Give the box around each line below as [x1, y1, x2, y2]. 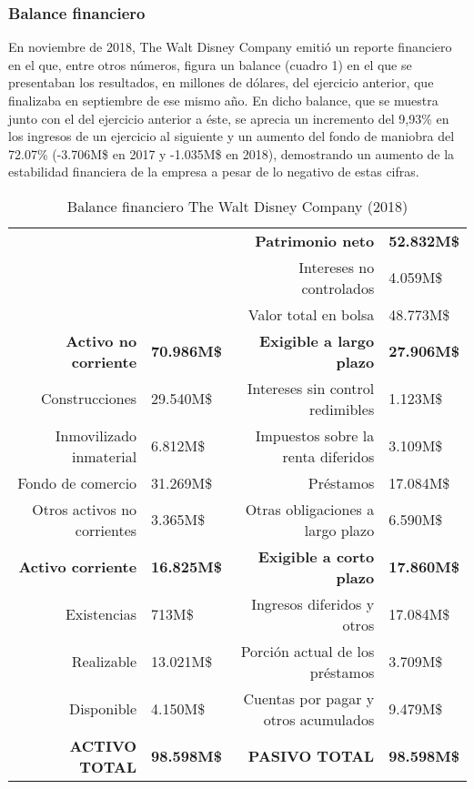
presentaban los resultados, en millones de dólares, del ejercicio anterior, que [8, 73, 434, 92]
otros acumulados [263, 708, 375, 730]
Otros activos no [32, 498, 137, 520]
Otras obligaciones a [245, 498, 375, 520]
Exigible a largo [258, 329, 375, 351]
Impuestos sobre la [255, 424, 375, 446]
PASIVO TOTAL [247, 745, 375, 767]
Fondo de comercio [17, 471, 137, 493]
